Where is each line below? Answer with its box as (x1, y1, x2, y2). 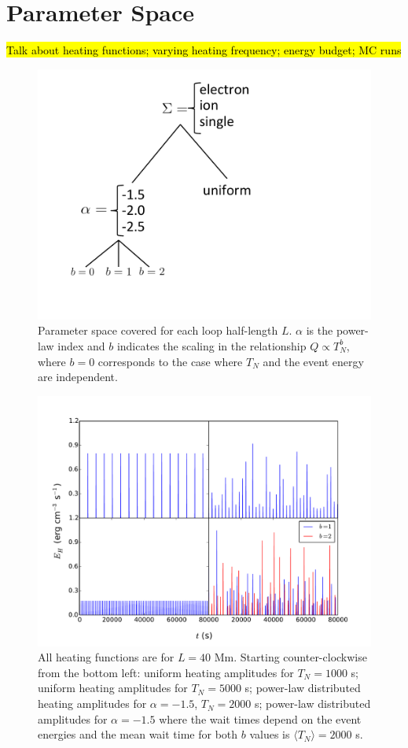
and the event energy (263, 353, 364, 369)
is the (306, 322, 333, 339)
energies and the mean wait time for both (38, 726, 238, 742)
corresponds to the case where (97, 353, 243, 369)
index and (57, 337, 105, 354)
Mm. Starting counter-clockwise (214, 649, 367, 665)
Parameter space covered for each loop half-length (38, 322, 278, 339)
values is (249, 726, 290, 742)
